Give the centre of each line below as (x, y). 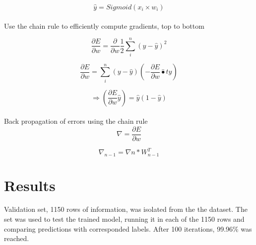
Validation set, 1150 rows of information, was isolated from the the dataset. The (126, 209)
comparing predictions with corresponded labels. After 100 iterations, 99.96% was (128, 228)
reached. (17, 238)
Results (30, 185)
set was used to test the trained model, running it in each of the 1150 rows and (124, 219)
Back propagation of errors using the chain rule (76, 121)
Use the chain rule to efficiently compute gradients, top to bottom (104, 25)
